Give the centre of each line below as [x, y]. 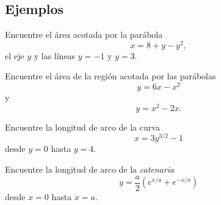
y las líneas [55, 55]
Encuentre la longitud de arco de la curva [82, 127]
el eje [15, 55]
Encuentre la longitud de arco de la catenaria [90, 169]
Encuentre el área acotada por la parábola [84, 34]
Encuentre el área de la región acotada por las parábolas [111, 76]
